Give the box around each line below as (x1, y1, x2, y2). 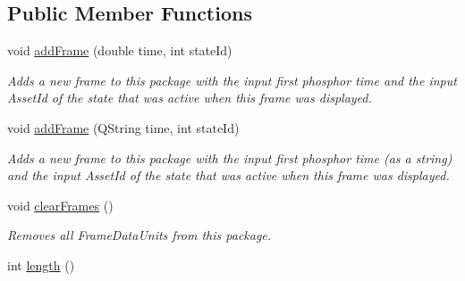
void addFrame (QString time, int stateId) (7, 118, 240, 136)
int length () (7, 255, 75, 274)
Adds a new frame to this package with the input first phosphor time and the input (7, 70, 457, 89)
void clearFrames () (7, 195, 114, 214)
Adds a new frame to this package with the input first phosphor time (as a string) (7, 148, 452, 167)
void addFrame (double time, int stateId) (7, 41, 232, 60)
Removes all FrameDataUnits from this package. (7, 226, 272, 244)
